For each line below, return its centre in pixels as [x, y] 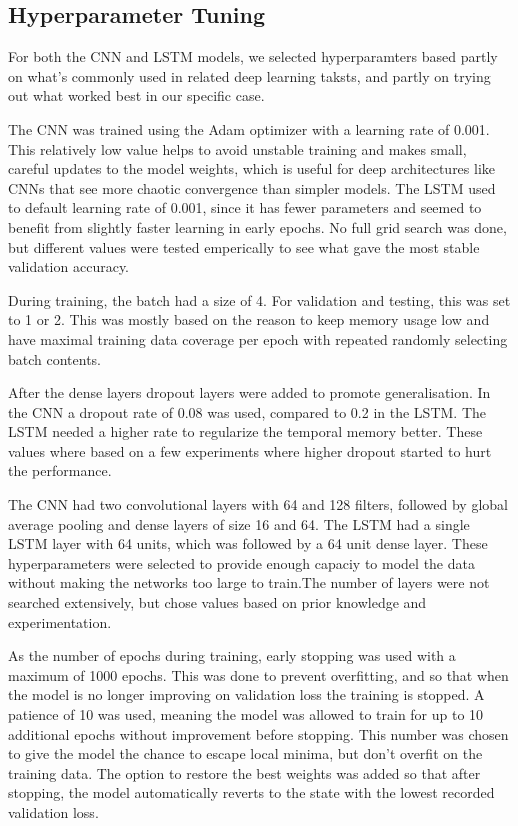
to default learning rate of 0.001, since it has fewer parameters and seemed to [245, 207]
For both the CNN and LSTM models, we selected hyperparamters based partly [253, 56]
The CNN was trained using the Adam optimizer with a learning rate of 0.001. [249, 128]
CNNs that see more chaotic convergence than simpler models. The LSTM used [252, 187]
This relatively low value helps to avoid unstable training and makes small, [237, 148]
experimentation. [60, 621]
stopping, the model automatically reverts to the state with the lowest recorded [251, 792]
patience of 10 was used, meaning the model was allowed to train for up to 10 [246, 714]
